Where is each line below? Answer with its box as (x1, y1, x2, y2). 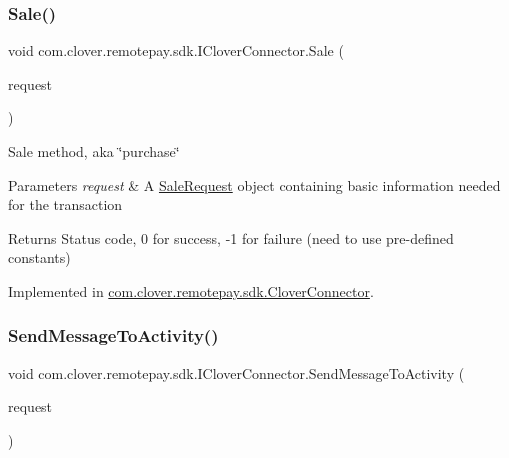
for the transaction (8, 194, 123, 215)
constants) (8, 247, 71, 268)
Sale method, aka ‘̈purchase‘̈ (8, 141, 180, 161)
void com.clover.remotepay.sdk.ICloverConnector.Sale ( (8, 40, 344, 61)
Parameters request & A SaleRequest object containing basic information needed (8, 174, 501, 195)
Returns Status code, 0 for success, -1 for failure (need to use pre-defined (8, 227, 454, 248)
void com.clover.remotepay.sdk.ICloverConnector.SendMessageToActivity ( (8, 362, 465, 383)
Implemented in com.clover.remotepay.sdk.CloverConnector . (8, 280, 374, 301)
